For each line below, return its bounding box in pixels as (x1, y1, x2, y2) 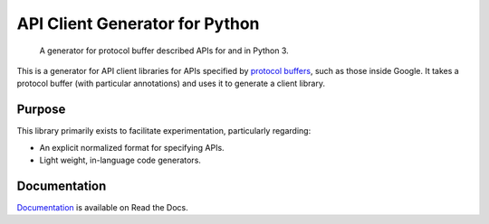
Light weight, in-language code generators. (39, 154, 201, 166)
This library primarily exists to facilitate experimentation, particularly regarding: (16, 126, 312, 136)
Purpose (16, 102, 66, 117)
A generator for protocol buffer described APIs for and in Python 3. (39, 45, 289, 56)
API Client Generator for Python (16, 14, 260, 33)
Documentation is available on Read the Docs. (16, 201, 189, 212)
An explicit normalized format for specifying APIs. (39, 142, 225, 153)
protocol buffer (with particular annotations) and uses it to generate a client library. (16, 78, 326, 89)
